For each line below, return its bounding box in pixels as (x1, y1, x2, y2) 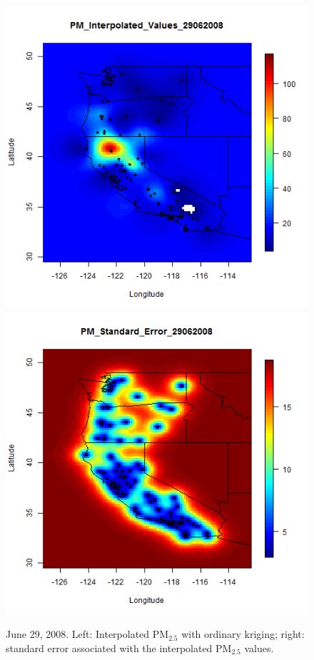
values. (244, 640, 274, 655)
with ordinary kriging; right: (181, 626, 305, 641)
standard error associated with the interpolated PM (6, 640, 232, 655)
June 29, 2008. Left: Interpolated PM (6, 626, 169, 641)
